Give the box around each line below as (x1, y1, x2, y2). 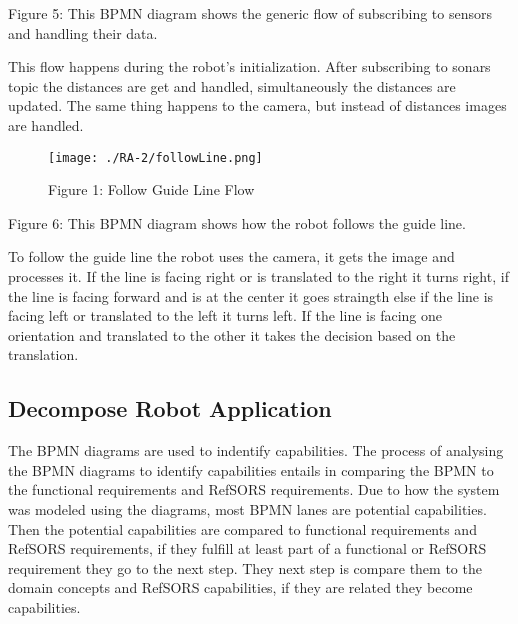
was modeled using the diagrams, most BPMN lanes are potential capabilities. (8, 498, 487, 519)
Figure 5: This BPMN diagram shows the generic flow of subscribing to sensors (8, 3, 492, 23)
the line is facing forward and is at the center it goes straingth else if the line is (8, 285, 494, 306)
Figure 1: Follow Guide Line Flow (48, 179, 255, 200)
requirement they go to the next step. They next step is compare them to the (8, 557, 482, 578)
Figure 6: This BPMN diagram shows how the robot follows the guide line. (8, 212, 466, 233)
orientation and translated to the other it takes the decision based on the (8, 324, 456, 345)
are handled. (8, 114, 84, 135)
